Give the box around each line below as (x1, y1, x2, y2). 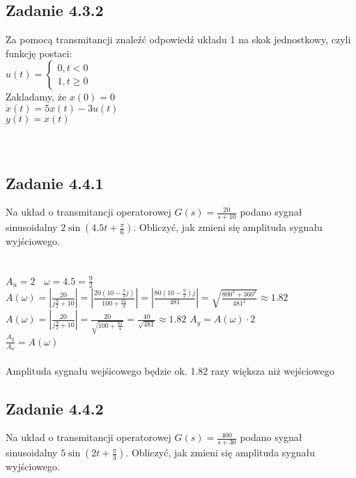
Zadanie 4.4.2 (6, 397, 104, 419)
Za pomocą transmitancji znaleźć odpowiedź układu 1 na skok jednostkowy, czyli (6, 32, 351, 47)
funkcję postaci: (6, 45, 72, 60)
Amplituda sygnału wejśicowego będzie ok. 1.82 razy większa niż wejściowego (6, 363, 334, 378)
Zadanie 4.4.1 (6, 172, 104, 193)
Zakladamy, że (6, 89, 67, 104)
